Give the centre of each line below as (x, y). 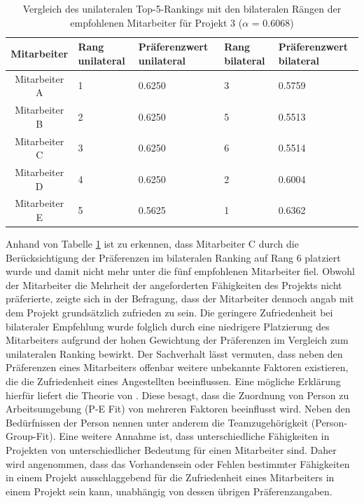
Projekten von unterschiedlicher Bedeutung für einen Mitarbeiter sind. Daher (171, 449)
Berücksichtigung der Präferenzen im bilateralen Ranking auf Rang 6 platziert (173, 257)
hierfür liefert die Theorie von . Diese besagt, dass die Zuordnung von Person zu (177, 395)
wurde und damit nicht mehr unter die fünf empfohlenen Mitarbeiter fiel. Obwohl (180, 271)
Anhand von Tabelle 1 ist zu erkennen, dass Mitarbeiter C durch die (152, 244)
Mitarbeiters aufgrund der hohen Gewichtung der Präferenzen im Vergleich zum (177, 340)
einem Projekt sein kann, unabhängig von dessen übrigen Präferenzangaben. (169, 491)
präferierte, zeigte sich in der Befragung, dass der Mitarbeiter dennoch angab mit (180, 299)
